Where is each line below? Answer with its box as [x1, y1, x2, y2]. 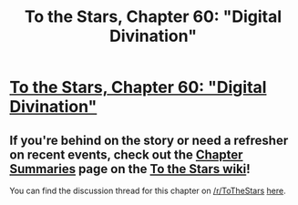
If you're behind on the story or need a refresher [9, 132, 289, 148]
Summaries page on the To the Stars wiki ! [9, 161, 251, 177]
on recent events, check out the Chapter [9, 147, 243, 162]
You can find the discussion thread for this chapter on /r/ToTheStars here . [9, 185, 286, 196]
